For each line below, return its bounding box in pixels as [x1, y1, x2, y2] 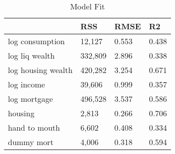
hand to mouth [8, 122, 60, 133]
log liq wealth [8, 50, 55, 61]
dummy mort [8, 136, 54, 148]
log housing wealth [8, 64, 73, 76]
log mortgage [8, 93, 53, 104]
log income [8, 78, 45, 90]
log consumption [8, 35, 65, 47]
